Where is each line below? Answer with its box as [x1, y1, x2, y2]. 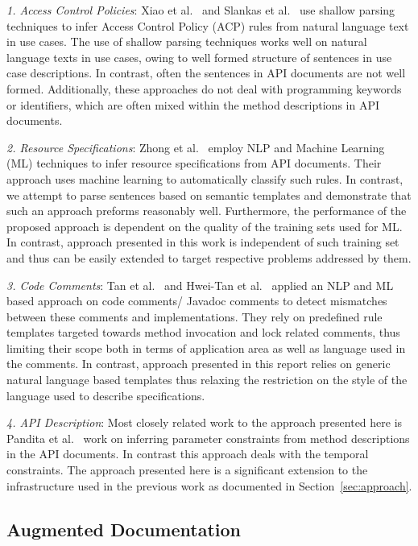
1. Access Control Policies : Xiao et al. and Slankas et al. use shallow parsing [6, 2, 395, 18]
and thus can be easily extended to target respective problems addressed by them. [6, 249, 412, 266]
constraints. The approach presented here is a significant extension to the [6, 461, 368, 478]
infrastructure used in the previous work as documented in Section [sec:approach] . [6, 477, 412, 494]
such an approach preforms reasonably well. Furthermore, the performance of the [6, 202, 407, 219]
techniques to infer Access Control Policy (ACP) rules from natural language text [6, 17, 409, 34]
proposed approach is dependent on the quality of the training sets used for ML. [6, 217, 403, 234]
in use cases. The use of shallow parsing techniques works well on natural [6, 33, 367, 50]
